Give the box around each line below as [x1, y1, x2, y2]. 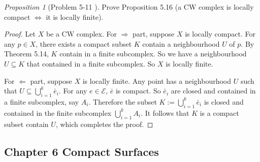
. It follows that [141, 107, 189, 118]
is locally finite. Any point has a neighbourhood [82, 75, 232, 86]
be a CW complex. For [46, 28, 117, 39]
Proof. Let [4, 28, 36, 39]
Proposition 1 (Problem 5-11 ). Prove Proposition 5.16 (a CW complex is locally [4, 2, 254, 12]
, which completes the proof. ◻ [55, 118, 153, 129]
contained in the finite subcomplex [4, 107, 112, 118]
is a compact [200, 107, 239, 118]
